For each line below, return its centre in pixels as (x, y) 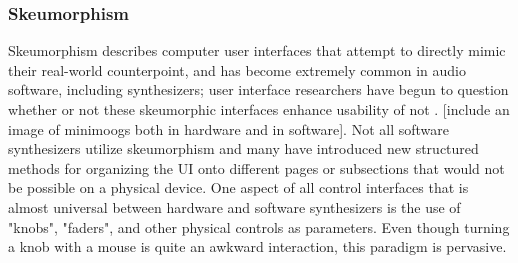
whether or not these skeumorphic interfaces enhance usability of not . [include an (259, 109)
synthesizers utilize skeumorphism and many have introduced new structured (243, 148)
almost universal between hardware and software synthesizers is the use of (234, 206)
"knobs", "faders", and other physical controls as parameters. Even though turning (259, 226)
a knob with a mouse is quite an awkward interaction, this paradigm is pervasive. (257, 246)
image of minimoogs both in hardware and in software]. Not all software (228, 128)
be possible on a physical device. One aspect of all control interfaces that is (238, 187)
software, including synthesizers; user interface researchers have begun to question (258, 89)
